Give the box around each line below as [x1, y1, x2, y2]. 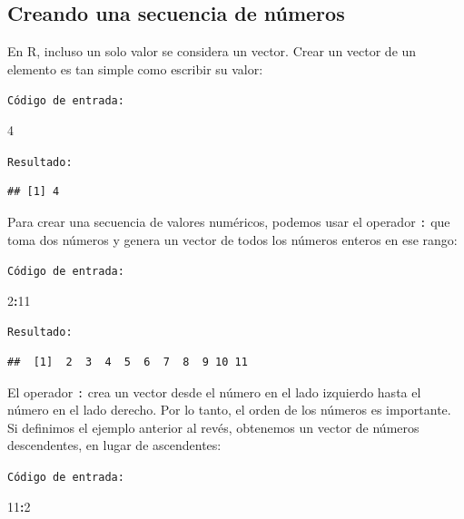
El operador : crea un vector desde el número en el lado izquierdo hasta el [7, 382, 421, 401]
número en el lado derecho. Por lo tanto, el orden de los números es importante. [7, 400, 451, 419]
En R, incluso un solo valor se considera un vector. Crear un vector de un [7, 42, 417, 61]
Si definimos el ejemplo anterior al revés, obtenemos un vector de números [7, 417, 420, 436]
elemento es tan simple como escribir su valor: [7, 59, 263, 78]
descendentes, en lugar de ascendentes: [7, 436, 222, 455]
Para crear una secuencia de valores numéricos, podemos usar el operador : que [7, 211, 450, 230]
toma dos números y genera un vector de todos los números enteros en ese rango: [7, 230, 458, 249]
